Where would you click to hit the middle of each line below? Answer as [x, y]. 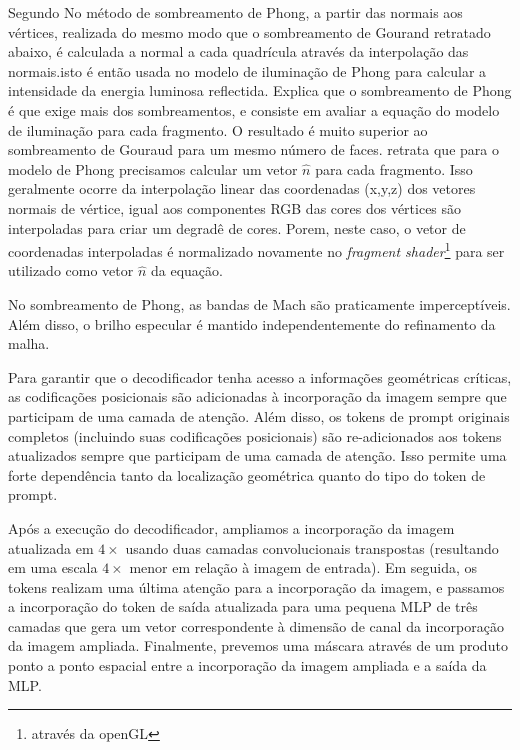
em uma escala [53, 567]
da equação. [186, 270]
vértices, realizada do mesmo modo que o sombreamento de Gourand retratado [249, 31]
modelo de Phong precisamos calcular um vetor [153, 168]
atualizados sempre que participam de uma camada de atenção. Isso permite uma [257, 455]
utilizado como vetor [71, 270]
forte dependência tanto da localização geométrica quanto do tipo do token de [247, 474]
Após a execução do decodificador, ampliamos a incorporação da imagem [231, 527]
